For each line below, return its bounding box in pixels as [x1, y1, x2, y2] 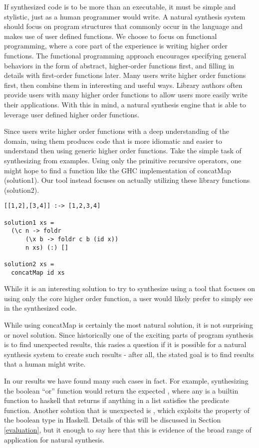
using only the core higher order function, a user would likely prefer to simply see [4, 293, 253, 303]
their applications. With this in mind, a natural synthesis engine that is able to [4, 99, 246, 109]
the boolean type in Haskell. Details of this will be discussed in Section [4, 415, 221, 425]
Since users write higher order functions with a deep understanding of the [4, 126, 229, 136]
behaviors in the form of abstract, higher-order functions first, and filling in [4, 60, 235, 70]
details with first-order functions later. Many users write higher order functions [4, 70, 246, 80]
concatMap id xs [11, 269, 65, 276]
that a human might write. [4, 359, 86, 369]
